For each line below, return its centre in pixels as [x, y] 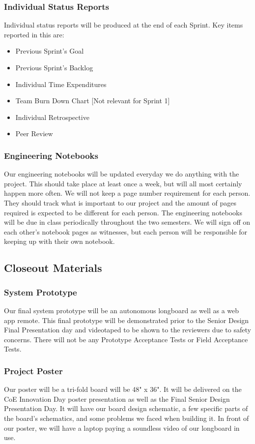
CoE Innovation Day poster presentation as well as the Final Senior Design [117, 399]
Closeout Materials [53, 268]
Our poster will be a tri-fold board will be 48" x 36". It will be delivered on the [123, 389]
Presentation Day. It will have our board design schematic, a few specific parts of [126, 408]
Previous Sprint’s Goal [50, 51]
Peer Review [34, 133]
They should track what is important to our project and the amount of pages [120, 202]
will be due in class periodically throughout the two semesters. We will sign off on [127, 222]
